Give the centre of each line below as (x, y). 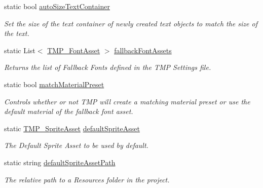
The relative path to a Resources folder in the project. (87, 179)
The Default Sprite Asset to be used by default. (76, 145)
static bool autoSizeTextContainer (57, 6)
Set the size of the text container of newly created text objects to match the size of (131, 23)
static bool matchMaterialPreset (54, 84)
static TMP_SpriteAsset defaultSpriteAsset (72, 128)
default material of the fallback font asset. (69, 111)
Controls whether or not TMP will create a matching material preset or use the (127, 101)
